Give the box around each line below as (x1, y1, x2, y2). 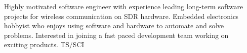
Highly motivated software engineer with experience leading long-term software (4, 1, 243, 11)
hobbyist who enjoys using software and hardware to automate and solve (4, 20, 224, 31)
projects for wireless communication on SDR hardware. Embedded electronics (4, 11, 239, 21)
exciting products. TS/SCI (4, 39, 84, 50)
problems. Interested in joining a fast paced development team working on (4, 30, 229, 40)
